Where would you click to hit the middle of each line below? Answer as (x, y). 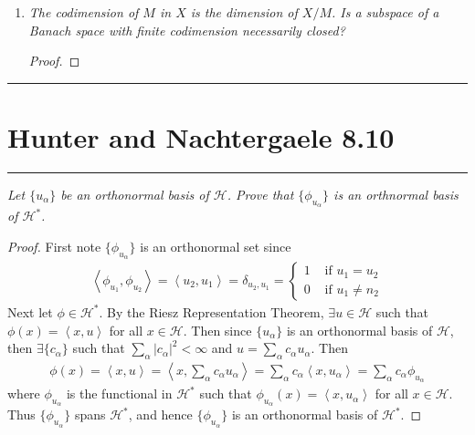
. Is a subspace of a (385, 12)
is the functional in (119, 394)
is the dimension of (244, 12)
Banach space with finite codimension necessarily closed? (187, 30)
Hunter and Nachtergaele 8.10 (201, 136)
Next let (30, 311)
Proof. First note (54, 246)
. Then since (217, 330)
